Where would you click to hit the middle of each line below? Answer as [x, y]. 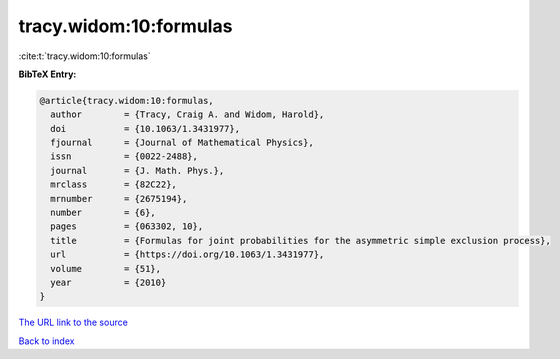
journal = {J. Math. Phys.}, [137, 170]
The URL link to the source [73, 322]
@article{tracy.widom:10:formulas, [126, 100]
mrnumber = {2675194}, [119, 198]
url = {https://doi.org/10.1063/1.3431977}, [187, 254]
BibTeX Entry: [47, 74]
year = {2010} [108, 282]
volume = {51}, [106, 268]
